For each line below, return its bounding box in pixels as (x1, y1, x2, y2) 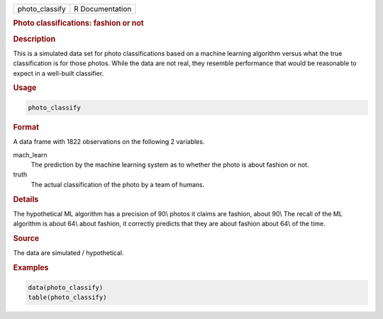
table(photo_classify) (28, 293, 107, 301)
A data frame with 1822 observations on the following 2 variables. (13, 138, 205, 146)
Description (13, 34, 56, 44)
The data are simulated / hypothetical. (13, 249, 124, 257)
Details (13, 194, 39, 204)
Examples (13, 263, 49, 273)
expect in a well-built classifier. (13, 69, 104, 77)
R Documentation (73, 4, 132, 13)
